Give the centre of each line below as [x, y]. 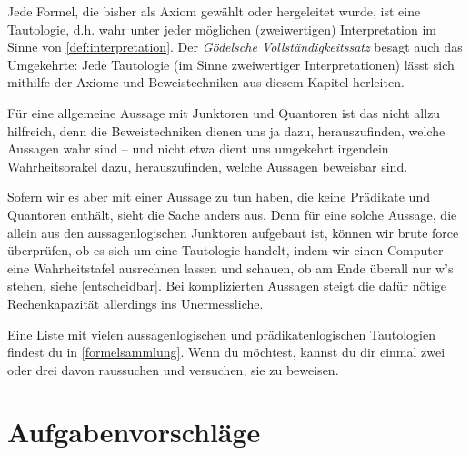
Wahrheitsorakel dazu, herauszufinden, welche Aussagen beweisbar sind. [208, 166]
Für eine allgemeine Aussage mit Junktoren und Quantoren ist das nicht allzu [224, 112]
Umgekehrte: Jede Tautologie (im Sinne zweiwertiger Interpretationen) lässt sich [231, 64]
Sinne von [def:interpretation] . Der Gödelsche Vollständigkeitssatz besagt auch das [235, 47]
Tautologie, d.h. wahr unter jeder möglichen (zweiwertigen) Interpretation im [222, 29]
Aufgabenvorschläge [134, 432]
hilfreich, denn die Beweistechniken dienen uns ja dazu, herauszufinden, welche [226, 130]
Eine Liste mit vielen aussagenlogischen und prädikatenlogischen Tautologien [222, 334]
